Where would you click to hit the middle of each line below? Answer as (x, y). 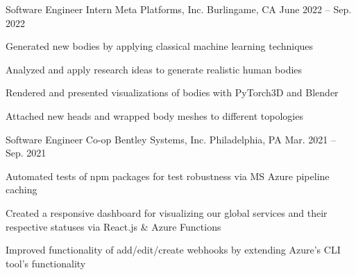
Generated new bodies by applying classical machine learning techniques (160, 46)
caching (22, 189)
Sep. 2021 (26, 153)
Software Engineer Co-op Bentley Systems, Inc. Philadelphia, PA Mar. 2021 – (171, 139)
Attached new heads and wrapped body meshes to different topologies (154, 115)
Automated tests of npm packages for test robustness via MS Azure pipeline (168, 176)
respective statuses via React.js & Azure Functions (113, 226)
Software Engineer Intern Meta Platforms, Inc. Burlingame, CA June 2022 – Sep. (179, 9)
